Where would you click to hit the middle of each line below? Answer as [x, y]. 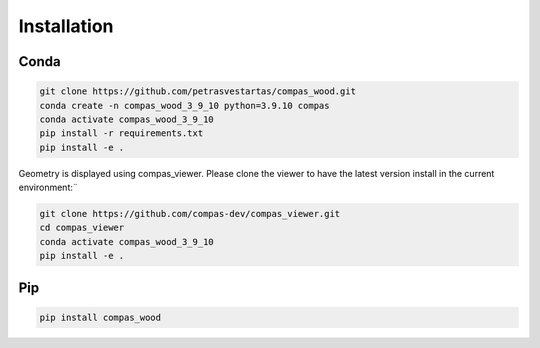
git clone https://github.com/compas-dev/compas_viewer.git [190, 214]
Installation [66, 26]
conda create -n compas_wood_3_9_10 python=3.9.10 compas [184, 105]
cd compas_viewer [82, 228]
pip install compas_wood [100, 317]
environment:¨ [48, 187]
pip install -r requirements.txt [121, 133]
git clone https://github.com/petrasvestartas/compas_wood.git [198, 91]
